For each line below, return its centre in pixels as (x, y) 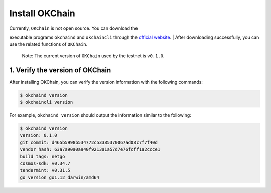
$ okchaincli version (46, 102)
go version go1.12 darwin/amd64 (60, 177)
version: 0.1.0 (38, 136)
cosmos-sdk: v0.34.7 (45, 163)
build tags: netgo (42, 156)
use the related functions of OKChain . (48, 44)
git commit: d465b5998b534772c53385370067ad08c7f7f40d (89, 142)
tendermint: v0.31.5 (45, 171)
